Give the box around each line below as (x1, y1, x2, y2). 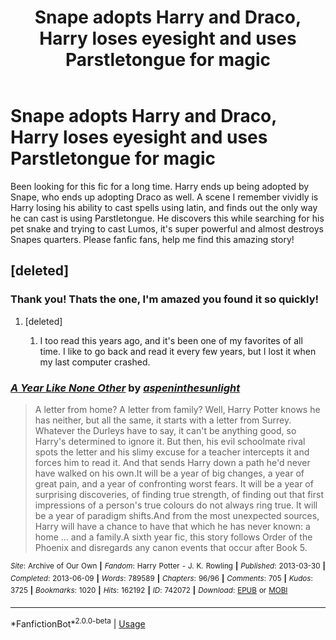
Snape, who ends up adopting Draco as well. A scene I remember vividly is (10, 191, 319, 203)
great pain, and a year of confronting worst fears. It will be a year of (34, 477, 314, 490)
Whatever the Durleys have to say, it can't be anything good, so (34, 424, 297, 436)
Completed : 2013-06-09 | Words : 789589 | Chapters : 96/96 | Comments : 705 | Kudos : (10, 573, 313, 583)
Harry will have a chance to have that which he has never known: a (34, 520, 311, 532)
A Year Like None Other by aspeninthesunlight (10, 381, 241, 395)
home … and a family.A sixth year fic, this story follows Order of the (34, 531, 313, 543)
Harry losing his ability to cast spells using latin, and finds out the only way (10, 201, 318, 213)
